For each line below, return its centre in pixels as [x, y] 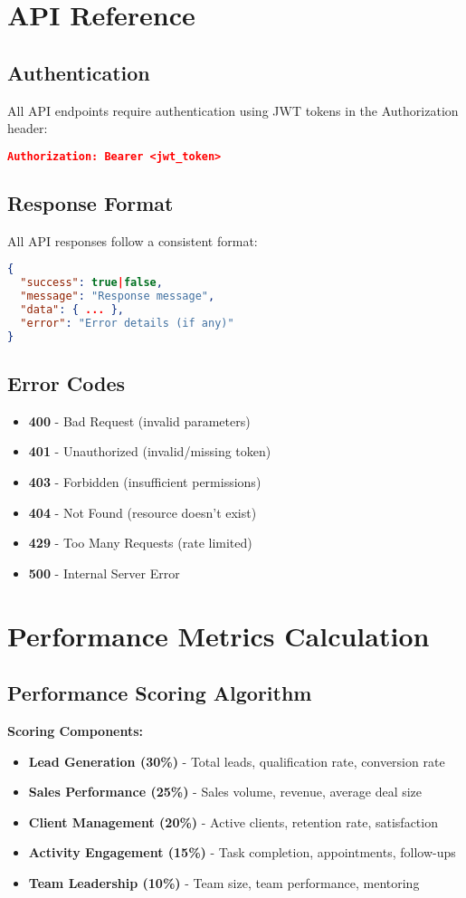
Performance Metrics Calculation [219, 635]
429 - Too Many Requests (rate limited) [140, 543]
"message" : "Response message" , [118, 296]
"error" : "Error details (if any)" [127, 323]
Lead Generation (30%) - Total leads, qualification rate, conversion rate [237, 761]
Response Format [90, 203]
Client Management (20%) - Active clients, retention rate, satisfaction [233, 822]
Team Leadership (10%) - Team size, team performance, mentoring [224, 883]
